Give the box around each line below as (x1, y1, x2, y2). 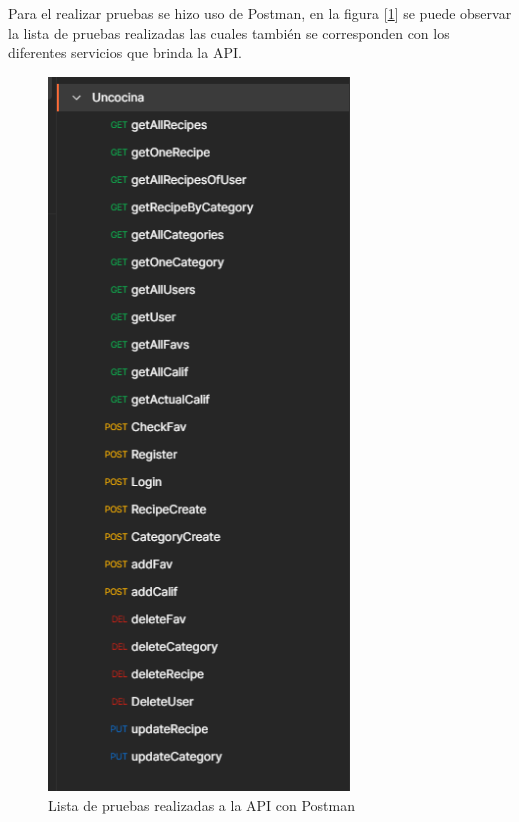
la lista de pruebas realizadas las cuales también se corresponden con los (8, 22, 450, 43)
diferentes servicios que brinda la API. (8, 42, 242, 63)
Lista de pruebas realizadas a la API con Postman (48, 795, 356, 816)
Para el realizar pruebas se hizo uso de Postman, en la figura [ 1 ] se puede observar (8, 3, 512, 23)
